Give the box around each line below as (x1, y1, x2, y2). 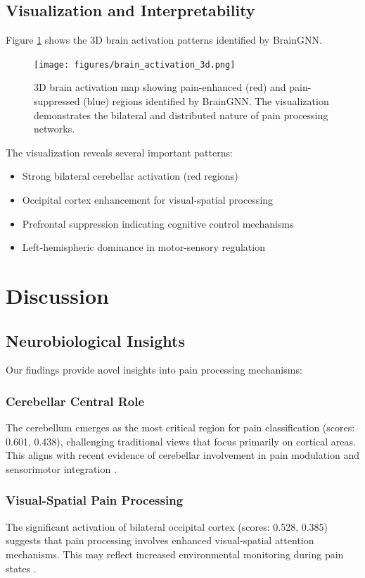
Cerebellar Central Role (6, 392, 144, 410)
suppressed (34, 94, 80, 109)
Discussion (6, 281, 109, 309)
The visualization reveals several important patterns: (6, 144, 233, 159)
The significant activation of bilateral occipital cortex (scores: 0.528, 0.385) (6, 519, 328, 534)
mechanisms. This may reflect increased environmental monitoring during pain (6, 546, 344, 561)
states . (6, 560, 37, 575)
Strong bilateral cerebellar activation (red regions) (22, 168, 238, 183)
